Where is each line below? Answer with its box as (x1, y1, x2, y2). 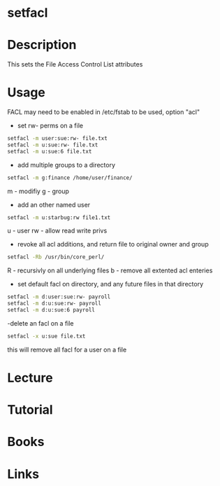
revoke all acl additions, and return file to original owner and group (17, 240, 209, 249)
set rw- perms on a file (17, 121, 84, 130)
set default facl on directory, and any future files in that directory (17, 280, 204, 289)
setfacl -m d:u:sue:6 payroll (7, 307, 96, 314)
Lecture (7, 370, 54, 386)
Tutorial (7, 402, 54, 418)
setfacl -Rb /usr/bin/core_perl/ (7, 254, 105, 261)
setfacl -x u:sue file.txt (7, 333, 86, 340)
